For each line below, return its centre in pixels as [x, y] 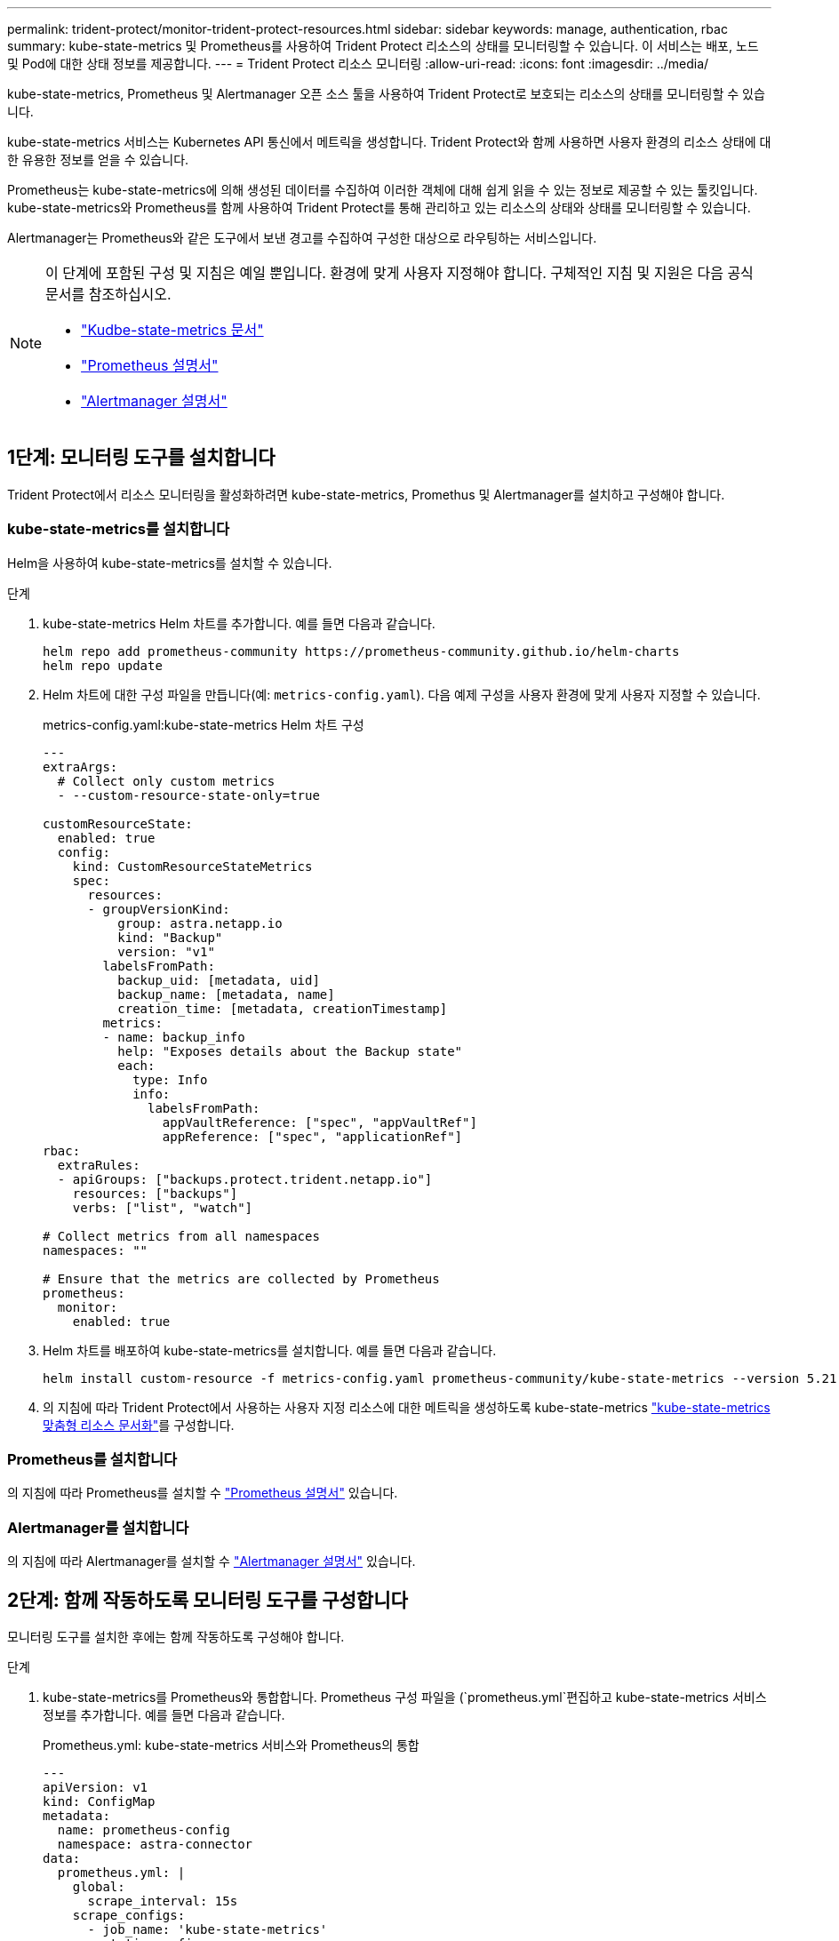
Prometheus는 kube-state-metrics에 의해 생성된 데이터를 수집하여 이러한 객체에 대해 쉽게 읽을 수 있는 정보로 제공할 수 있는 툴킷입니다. [383, 190]
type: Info [170, 1079]
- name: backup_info [174, 1037]
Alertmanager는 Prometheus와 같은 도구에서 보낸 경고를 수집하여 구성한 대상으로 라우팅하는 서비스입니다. [302, 238]
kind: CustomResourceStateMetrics [192, 866]
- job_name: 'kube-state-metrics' [208, 1929]
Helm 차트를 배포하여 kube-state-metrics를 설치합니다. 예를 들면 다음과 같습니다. [270, 1350]
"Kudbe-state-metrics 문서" [172, 330]
